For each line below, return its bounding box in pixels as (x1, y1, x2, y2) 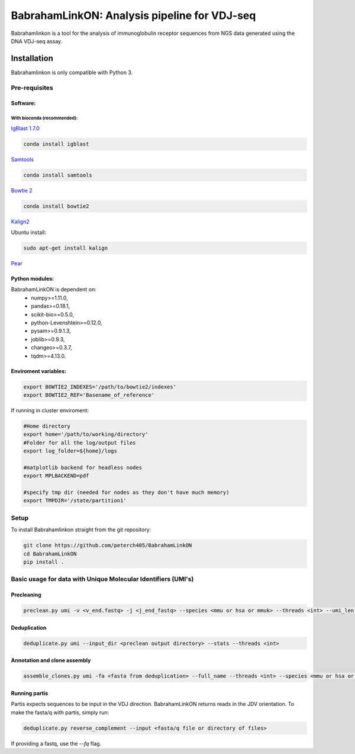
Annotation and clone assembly (11, 657, 91, 664)
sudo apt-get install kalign (23, 245, 108, 252)
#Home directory (23, 422, 71, 429)
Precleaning (11, 591, 41, 598)
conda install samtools (23, 172, 93, 178)
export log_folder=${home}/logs (23, 448, 118, 454)
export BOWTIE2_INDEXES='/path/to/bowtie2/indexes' (23, 383, 177, 390)
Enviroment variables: (11, 367, 66, 374)
